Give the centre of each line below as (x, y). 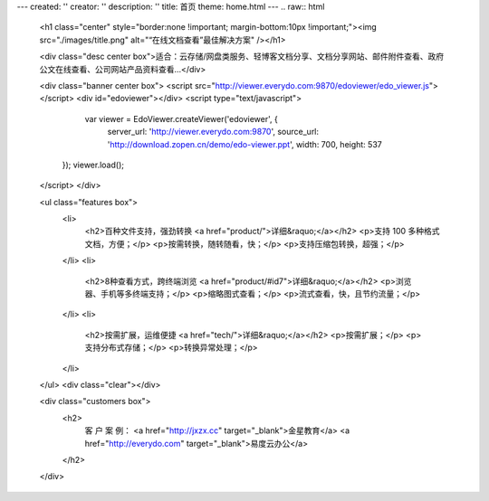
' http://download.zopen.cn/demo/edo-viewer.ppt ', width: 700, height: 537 (244, 144)
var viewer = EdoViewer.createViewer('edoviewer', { (181, 118)
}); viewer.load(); (93, 165)
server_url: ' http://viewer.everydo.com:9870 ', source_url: (213, 132)
